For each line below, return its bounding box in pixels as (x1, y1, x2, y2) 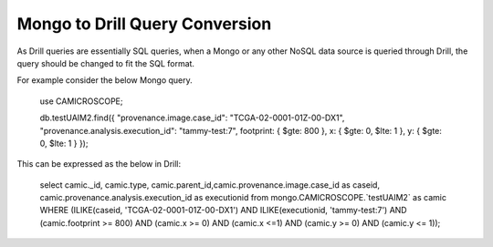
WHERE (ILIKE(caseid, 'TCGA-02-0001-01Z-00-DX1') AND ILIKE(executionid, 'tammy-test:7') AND (39, 205, 407, 216)
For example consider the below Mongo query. (16, 75, 194, 86)
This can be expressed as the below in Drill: (16, 159, 182, 170)
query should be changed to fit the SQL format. (16, 57, 195, 68)
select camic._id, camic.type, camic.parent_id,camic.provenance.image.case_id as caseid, (39, 179, 381, 190)
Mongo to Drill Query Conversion (16, 14, 272, 34)
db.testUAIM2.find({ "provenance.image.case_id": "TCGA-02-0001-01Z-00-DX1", (39, 112, 345, 123)
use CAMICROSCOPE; (39, 96, 123, 107)
